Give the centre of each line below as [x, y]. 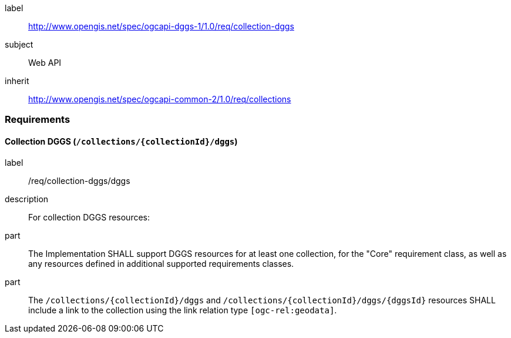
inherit [17, 81]
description [27, 199]
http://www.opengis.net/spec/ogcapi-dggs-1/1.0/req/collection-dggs [161, 26]
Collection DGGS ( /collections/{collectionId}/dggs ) [121, 141]
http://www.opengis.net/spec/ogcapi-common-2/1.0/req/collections [160, 99]
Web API [45, 63]
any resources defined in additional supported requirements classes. [161, 263]
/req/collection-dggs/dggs [79, 180]
